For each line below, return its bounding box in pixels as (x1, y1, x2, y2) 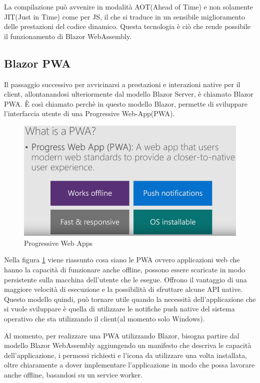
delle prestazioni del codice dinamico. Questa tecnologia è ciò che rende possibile (4, 21, 251, 32)
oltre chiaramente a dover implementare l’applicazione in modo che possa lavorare (4, 359, 255, 370)
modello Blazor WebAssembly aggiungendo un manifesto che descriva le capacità (4, 340, 251, 350)
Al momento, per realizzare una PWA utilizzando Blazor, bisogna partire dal (4, 330, 239, 340)
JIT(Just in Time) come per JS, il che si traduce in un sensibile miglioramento (4, 11, 245, 22)
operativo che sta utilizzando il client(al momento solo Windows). (4, 313, 205, 323)
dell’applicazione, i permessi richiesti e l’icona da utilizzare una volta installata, (4, 349, 247, 360)
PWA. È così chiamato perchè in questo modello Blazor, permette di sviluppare (4, 98, 248, 109)
